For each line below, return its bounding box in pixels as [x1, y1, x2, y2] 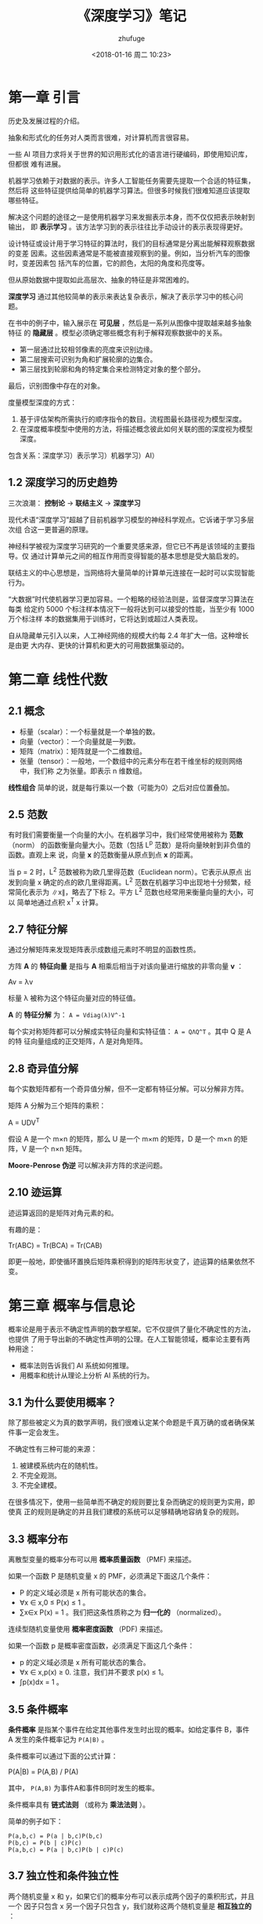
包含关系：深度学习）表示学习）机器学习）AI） [8, 451, 159, 460]
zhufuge [117, 33, 146, 43]
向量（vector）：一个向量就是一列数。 [19, 736, 140, 746]
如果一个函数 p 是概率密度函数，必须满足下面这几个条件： [8, 1641, 195, 1651]
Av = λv [8, 977, 34, 987]
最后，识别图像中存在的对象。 [8, 381, 104, 390]
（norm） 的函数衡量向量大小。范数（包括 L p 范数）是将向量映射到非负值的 [8, 839, 251, 849]
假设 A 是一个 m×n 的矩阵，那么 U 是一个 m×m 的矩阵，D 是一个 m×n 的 [8, 1134, 241, 1143]
